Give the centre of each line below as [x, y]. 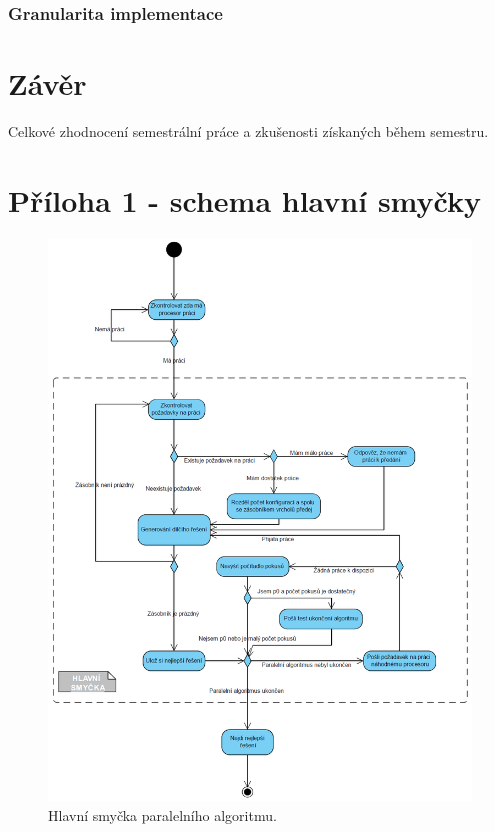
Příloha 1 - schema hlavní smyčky [244, 199]
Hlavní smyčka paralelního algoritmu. [162, 814]
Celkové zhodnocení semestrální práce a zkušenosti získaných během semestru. [248, 130]
